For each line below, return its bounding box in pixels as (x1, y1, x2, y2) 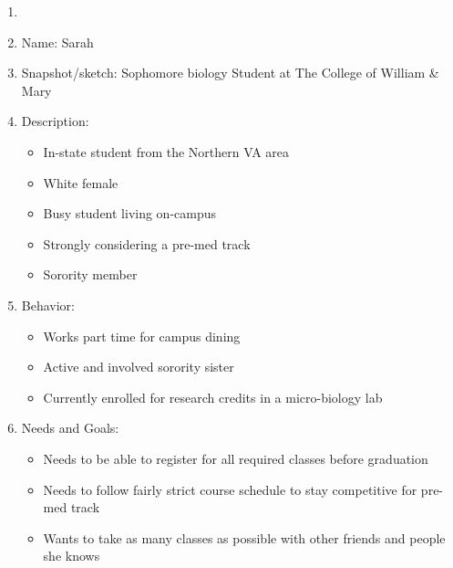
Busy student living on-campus (43, 204, 217, 223)
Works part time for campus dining (43, 326, 241, 345)
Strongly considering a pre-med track (43, 234, 251, 253)
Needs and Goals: (21, 418, 119, 437)
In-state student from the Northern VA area (43, 142, 290, 161)
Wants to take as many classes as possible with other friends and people (43, 528, 446, 547)
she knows (43, 546, 100, 565)
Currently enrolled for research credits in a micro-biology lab (43, 387, 383, 406)
